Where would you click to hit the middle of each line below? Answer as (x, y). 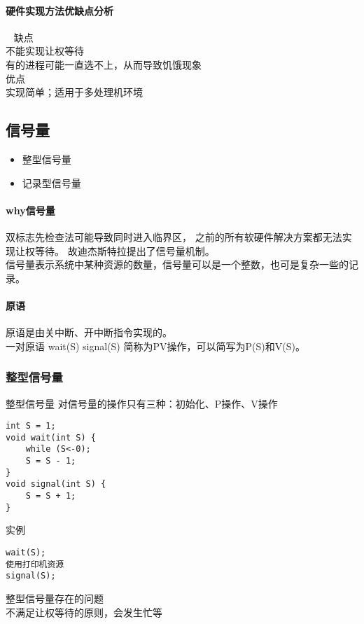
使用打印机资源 (35, 564)
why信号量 (30, 210)
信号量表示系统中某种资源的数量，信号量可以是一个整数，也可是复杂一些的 (177, 264)
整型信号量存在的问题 (55, 598)
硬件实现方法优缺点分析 (59, 10)
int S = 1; (31, 426)
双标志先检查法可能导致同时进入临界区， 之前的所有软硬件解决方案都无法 (174, 236)
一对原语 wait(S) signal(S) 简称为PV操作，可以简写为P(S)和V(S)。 (155, 346)
